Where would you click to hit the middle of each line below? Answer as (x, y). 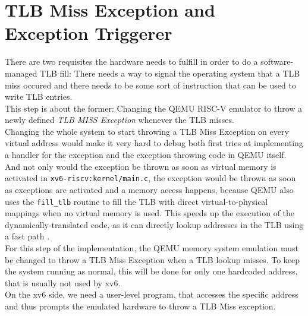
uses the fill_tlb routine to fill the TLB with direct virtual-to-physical (136, 201)
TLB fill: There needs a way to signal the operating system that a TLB (170, 73)
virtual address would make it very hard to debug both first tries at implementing (154, 143)
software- (277, 61)
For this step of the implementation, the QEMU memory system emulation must (152, 247)
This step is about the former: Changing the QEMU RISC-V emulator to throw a (154, 108)
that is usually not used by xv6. (63, 282)
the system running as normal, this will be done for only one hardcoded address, (151, 271)
